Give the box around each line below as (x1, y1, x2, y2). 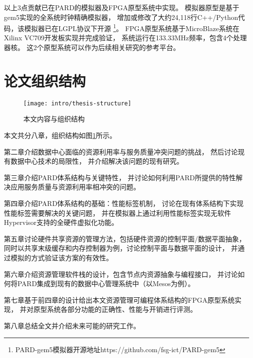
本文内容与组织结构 (23, 114, 85, 124)
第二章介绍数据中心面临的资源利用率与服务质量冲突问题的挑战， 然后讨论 (4, 146, 238, 156)
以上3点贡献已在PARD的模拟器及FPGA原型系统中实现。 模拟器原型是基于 (4, 2, 239, 12)
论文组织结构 (4, 70, 86, 90)
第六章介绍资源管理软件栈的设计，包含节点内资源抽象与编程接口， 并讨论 (4, 269, 238, 279)
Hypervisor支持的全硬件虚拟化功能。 (4, 217, 119, 227)
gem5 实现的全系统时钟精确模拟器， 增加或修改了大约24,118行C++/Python (4, 12, 238, 22)
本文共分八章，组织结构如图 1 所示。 (4, 130, 116, 140)
